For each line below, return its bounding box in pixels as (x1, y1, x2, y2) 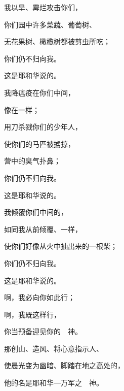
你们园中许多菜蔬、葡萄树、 (4, 19, 96, 29)
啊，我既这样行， (4, 309, 61, 319)
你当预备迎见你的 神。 (4, 326, 82, 337)
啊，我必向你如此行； (4, 292, 75, 303)
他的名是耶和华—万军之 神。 (4, 377, 103, 388)
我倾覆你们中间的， (4, 207, 68, 217)
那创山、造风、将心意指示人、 (4, 343, 103, 353)
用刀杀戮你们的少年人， (4, 121, 82, 132)
